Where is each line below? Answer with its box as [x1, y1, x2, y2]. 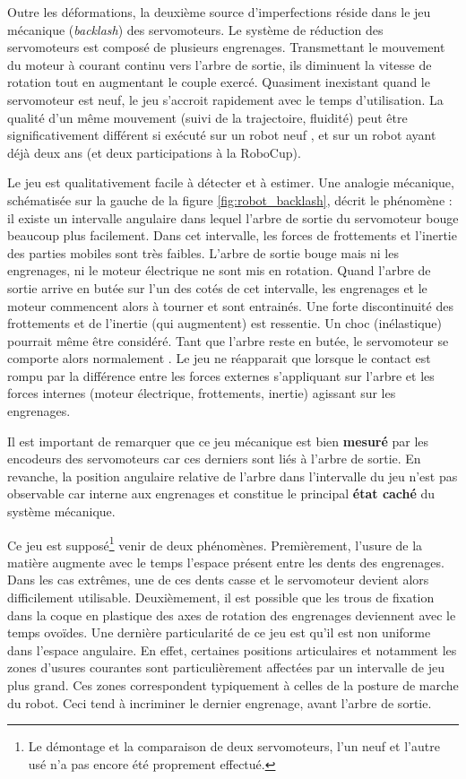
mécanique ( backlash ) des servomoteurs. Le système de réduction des [7, 20, 384, 39]
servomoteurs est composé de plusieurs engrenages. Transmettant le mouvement [7, 38, 445, 56]
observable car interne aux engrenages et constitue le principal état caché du [7, 484, 436, 503]
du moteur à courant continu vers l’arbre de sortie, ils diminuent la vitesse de [7, 55, 432, 74]
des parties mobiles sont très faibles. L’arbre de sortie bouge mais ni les [7, 243, 399, 262]
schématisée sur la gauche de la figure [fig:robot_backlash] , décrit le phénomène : [7, 190, 453, 209]
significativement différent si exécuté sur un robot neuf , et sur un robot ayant [7, 126, 436, 144]
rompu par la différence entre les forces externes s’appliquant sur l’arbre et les [7, 366, 435, 385]
